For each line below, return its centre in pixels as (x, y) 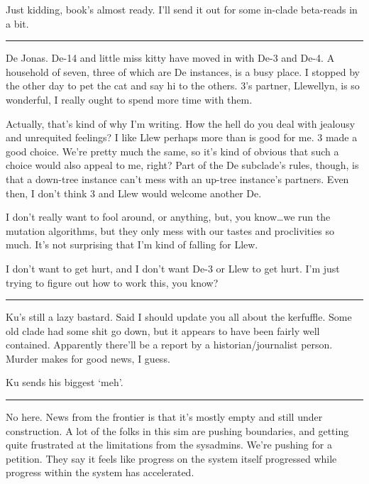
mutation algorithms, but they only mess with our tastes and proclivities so (170, 230)
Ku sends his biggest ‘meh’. (65, 382)
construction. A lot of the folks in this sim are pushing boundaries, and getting (177, 430)
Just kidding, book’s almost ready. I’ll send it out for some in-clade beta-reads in (182, 9)
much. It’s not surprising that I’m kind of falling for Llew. (132, 244)
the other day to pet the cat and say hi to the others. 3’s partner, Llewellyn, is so (183, 86)
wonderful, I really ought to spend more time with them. (129, 99)
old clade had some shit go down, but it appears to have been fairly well (163, 330)
